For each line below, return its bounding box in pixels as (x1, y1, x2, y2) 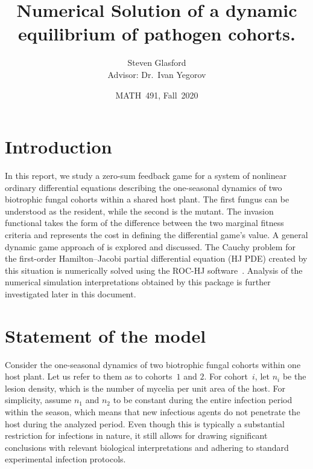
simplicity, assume (5, 393, 72, 406)
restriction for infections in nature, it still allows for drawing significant (5, 429, 268, 442)
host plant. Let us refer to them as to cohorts (5, 370, 172, 383)
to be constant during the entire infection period (113, 393, 292, 406)
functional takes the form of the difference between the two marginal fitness (5, 216, 284, 229)
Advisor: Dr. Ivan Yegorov (107, 68, 206, 80)
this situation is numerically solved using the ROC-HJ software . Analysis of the (5, 264, 303, 276)
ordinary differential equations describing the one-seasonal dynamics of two (5, 181, 282, 193)
